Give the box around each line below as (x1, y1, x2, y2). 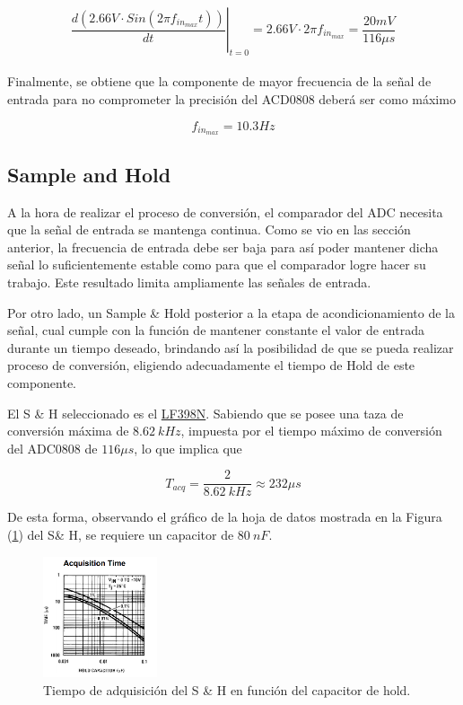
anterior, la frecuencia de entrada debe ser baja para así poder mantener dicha (7, 237, 439, 256)
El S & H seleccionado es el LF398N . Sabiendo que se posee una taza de (7, 403, 404, 422)
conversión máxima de (7, 421, 129, 440)
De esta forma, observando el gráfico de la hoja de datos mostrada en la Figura (7, 507, 442, 526)
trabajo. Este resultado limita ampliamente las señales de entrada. (7, 273, 371, 292)
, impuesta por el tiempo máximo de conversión (180, 421, 442, 440)
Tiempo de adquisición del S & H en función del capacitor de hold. (43, 680, 411, 699)
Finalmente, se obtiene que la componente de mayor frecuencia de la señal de (7, 72, 432, 91)
